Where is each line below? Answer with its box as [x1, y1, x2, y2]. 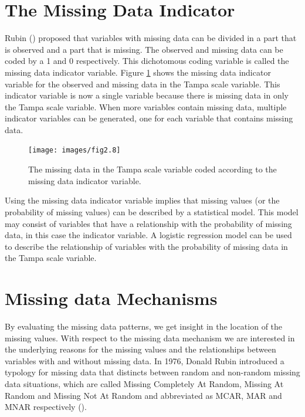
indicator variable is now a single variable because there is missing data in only [5, 89, 289, 101]
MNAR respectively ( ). [5, 401, 87, 413]
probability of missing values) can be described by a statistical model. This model [5, 205, 299, 218]
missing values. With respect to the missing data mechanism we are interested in [5, 331, 295, 344]
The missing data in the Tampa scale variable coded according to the [28, 163, 277, 175]
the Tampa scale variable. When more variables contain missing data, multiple [5, 100, 287, 113]
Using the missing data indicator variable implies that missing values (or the [5, 194, 280, 206]
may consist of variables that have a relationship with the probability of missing [5, 217, 292, 229]
